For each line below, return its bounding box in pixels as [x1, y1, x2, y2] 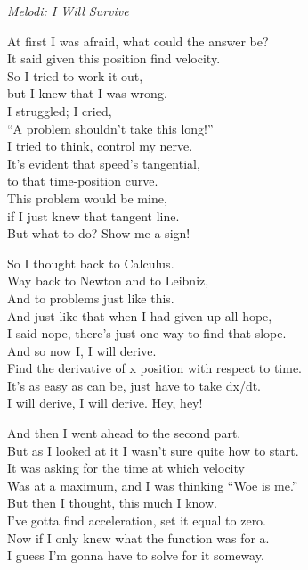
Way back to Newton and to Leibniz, [7, 271, 209, 290]
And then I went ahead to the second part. [7, 424, 241, 442]
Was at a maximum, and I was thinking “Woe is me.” [7, 475, 298, 494]
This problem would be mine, [7, 188, 167, 207]
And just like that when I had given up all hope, [7, 306, 272, 325]
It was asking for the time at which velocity [7, 458, 245, 477]
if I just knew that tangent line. [7, 206, 180, 225]
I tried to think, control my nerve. [7, 136, 193, 155]
